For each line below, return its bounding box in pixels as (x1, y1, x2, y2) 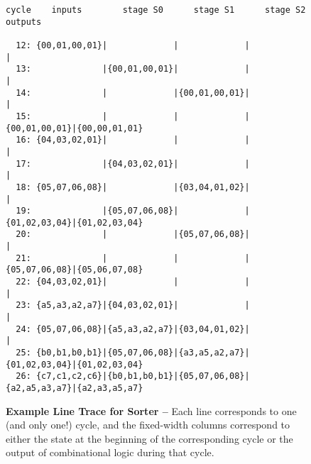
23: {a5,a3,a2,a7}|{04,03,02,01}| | (16, 300, 250, 311)
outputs (6, 16, 42, 27)
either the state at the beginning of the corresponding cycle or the (6, 431, 293, 446)
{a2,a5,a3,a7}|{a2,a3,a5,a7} (6, 383, 143, 393)
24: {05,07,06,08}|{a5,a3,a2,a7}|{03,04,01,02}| (16, 324, 250, 334)
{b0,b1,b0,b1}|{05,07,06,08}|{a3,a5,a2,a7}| (36, 348, 250, 358)
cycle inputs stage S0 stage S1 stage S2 (6, 5, 306, 15)
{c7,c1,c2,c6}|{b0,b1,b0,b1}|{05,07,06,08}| (36, 371, 250, 382)
